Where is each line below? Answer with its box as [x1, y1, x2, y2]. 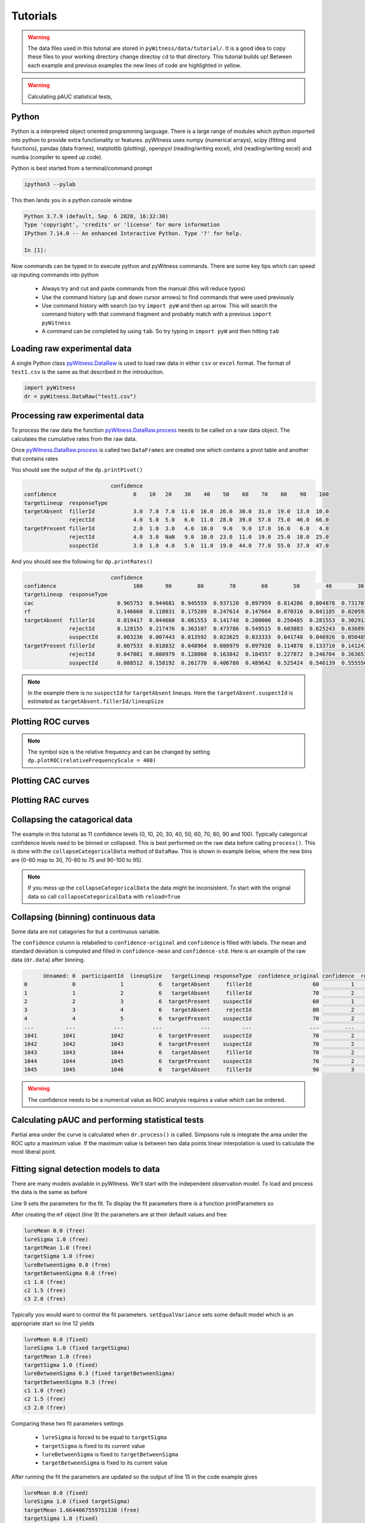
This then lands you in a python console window [11, 196, 133, 203]
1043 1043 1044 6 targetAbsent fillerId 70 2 [24, 1049, 355, 1056]
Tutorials [11, 9, 57, 23]
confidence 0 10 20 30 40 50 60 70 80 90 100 [24, 491, 329, 498]
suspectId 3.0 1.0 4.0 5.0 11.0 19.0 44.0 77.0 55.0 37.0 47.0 [69, 542, 329, 549]
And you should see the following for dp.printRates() [11, 557, 153, 565]
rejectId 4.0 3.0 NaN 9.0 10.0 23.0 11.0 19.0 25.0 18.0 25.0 [69, 534, 329, 540]
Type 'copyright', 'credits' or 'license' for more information [24, 221, 220, 228]
